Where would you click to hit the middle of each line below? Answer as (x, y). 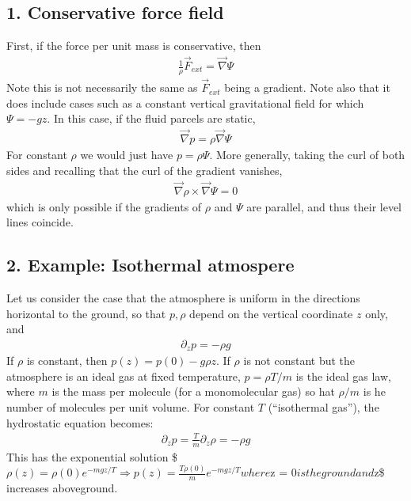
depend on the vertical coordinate (271, 313)
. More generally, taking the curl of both (307, 155)
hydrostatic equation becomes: (80, 422)
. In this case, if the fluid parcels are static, (151, 118)
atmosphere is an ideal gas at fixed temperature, (124, 376)
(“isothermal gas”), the (323, 407)
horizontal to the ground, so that (86, 313)
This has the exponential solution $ (92, 456)
